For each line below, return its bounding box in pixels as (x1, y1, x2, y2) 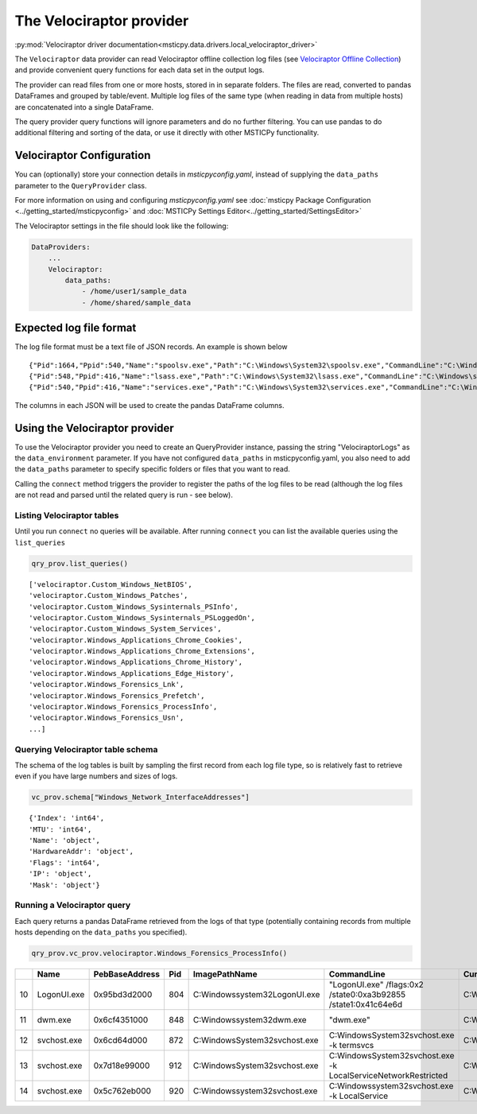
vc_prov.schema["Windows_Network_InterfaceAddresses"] (31, 793, 250, 802)
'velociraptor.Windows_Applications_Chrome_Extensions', (29, 646, 256, 656)
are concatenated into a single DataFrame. (14, 102, 154, 111)
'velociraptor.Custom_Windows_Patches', (29, 591, 188, 600)
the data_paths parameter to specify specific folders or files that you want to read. (14, 464, 290, 474)
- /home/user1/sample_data (81, 287, 187, 296)
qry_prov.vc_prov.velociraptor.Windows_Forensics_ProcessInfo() (31, 949, 288, 958)
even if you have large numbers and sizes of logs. (14, 771, 178, 781)
